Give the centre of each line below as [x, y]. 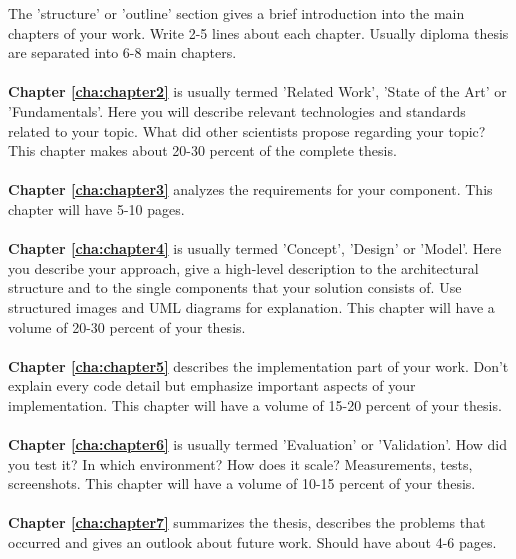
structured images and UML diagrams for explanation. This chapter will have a [251, 306]
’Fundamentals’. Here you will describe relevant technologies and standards [237, 110]
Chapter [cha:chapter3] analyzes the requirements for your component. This [250, 189]
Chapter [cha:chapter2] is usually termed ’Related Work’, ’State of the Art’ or [257, 91]
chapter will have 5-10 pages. [96, 208]
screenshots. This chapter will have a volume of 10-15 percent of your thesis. [242, 483]
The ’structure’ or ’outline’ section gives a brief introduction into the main [236, 13]
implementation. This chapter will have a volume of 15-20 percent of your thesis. [255, 404]
